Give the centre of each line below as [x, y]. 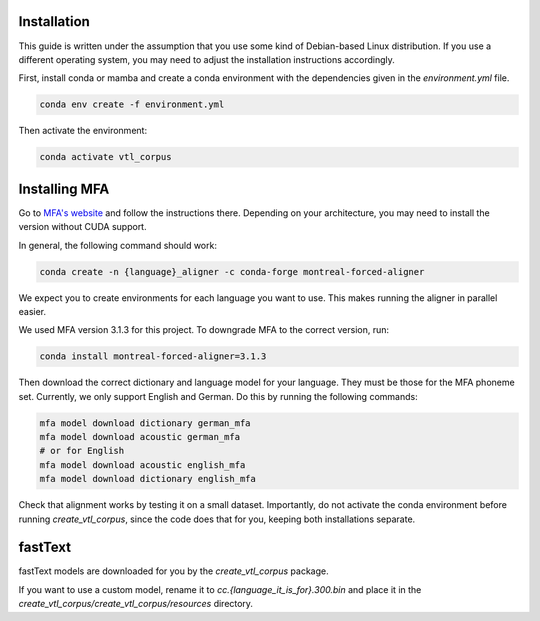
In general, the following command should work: [117, 245]
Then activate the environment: [83, 131]
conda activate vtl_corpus [105, 157]
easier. [32, 311]
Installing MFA [64, 188]
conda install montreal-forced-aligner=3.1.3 [153, 356]
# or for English [82, 451]
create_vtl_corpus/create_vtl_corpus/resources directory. [136, 604]
